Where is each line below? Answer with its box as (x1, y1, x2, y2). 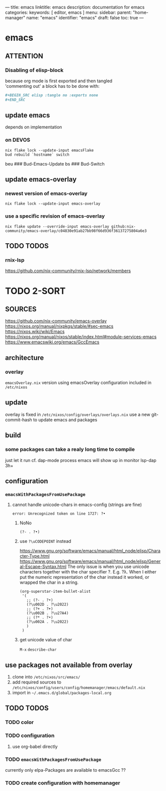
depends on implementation (5, 124, 62, 130)
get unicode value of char (19, 637, 73, 643)
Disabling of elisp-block (5, 66, 64, 73)
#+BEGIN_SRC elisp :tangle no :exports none (5, 93, 98, 98)
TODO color (5, 719, 34, 726)
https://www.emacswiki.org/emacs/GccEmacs (5, 339, 100, 345)
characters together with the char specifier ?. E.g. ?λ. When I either (19, 569, 157, 575)
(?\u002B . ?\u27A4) (26, 611, 69, 616)
